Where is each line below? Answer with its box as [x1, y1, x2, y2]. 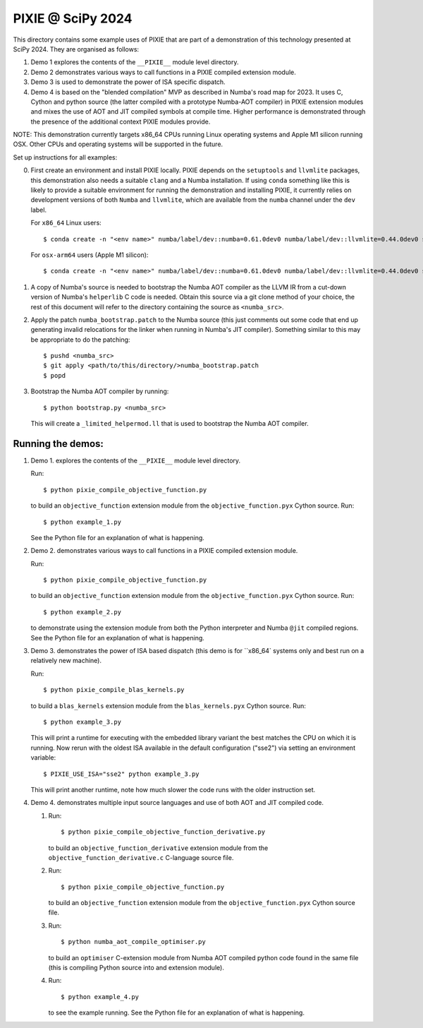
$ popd [43, 371, 66, 379]
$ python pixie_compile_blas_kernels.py [43, 686, 185, 694]
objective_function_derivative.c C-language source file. [48, 853, 234, 861]
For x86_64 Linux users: [30, 219, 102, 227]
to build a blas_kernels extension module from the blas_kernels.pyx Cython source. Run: [30, 701, 306, 710]
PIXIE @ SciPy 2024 [13, 11, 133, 26]
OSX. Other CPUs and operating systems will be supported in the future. [13, 140, 223, 148]
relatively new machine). [30, 657, 102, 665]
